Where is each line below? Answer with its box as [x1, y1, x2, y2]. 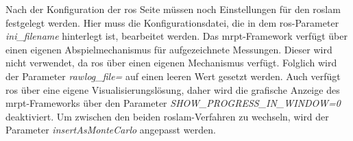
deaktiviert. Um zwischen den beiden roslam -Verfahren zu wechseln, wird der [5, 109, 329, 123]
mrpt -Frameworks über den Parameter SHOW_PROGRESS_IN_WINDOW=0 [5, 96, 341, 110]
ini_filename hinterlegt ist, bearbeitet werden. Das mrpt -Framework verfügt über [5, 29, 348, 43]
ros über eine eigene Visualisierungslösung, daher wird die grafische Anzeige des [5, 82, 340, 97]
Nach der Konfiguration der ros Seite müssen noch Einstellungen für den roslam [5, 2, 341, 16]
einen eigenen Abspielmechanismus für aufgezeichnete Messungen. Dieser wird [5, 42, 332, 56]
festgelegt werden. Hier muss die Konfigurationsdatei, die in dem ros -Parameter [5, 15, 339, 29]
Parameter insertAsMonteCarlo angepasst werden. [5, 123, 216, 137]
